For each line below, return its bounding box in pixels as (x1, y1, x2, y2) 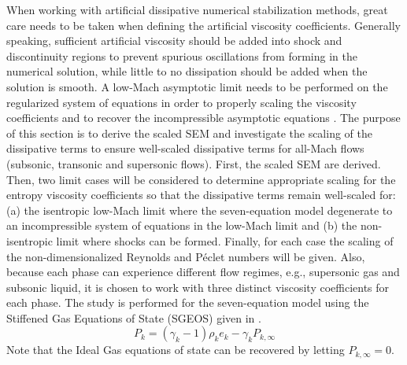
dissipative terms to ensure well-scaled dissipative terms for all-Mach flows (6, 140, 364, 157)
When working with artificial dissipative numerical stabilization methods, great (6, 2, 388, 17)
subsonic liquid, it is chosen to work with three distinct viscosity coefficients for (6, 278, 390, 295)
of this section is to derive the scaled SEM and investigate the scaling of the (6, 124, 372, 141)
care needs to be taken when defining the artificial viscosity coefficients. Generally (6, 17, 401, 33)
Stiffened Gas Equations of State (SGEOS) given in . (6, 309, 261, 326)
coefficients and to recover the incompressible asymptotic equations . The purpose (6, 109, 401, 126)
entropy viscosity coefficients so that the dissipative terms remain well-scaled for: (6, 186, 396, 203)
